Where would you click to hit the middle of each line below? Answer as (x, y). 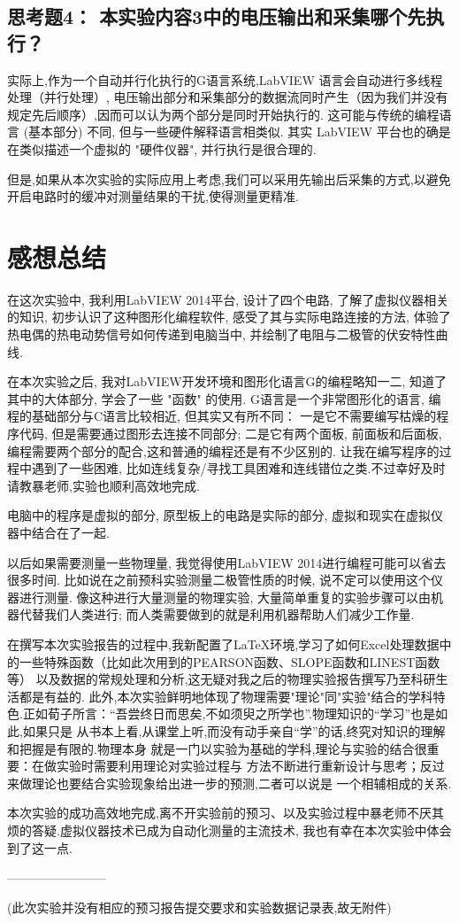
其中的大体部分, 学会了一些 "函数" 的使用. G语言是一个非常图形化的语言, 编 (224, 398)
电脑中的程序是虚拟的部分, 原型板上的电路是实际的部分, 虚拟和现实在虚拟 (219, 515)
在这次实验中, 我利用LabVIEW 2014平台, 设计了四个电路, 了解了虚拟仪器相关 (228, 299)
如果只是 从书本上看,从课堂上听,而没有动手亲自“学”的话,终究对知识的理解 (234, 730)
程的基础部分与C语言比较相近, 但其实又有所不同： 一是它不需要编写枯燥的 (222, 416)
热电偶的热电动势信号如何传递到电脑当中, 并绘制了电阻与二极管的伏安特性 (222, 334)
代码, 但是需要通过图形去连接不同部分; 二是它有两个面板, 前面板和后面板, (230, 434)
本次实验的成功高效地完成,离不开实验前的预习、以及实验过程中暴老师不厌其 (226, 813)
